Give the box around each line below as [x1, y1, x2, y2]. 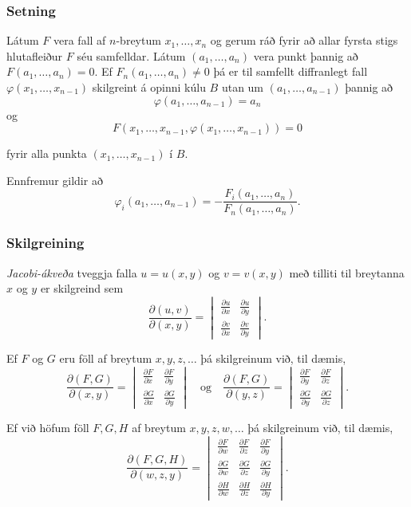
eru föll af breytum [59, 349, 152, 366]
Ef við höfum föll [6, 419, 89, 436]
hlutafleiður [6, 47, 63, 64]
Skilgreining [6, 233, 85, 253]
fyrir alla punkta [6, 145, 87, 162]
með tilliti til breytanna [289, 264, 405, 281]
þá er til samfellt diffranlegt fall [213, 63, 368, 80]
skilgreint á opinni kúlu [92, 79, 206, 95]
